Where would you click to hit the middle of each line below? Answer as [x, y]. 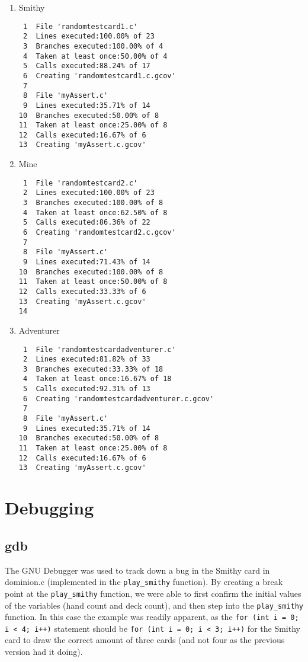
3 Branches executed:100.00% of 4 [93, 46]
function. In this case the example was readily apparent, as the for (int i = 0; [152, 617]
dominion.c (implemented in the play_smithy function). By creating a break [144, 582]
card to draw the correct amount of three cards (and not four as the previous [145, 640]
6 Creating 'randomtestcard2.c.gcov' [99, 232]
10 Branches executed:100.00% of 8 [91, 272]
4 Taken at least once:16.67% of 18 [97, 379]
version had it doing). [44, 652]
